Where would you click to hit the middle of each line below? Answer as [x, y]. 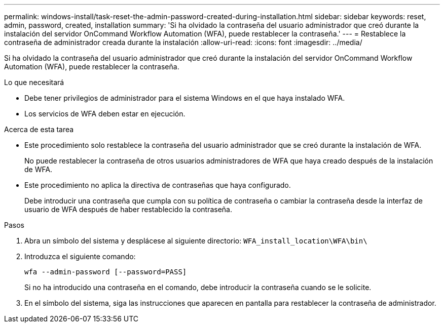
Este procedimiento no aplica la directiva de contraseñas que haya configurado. [158, 185]
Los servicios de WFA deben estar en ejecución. [105, 114]
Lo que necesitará [34, 82]
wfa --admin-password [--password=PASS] [106, 272]
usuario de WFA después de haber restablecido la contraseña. [128, 209]
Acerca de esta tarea [39, 129]
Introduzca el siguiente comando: [80, 256]
